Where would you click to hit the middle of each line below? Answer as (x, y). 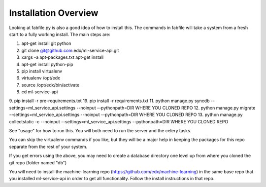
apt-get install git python (46, 43)
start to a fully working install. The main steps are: (60, 34)
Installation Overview (54, 13)
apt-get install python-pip (47, 64)
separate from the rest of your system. (48, 147)
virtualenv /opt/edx (41, 78)
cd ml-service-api (40, 92)
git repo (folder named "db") (38, 162)
